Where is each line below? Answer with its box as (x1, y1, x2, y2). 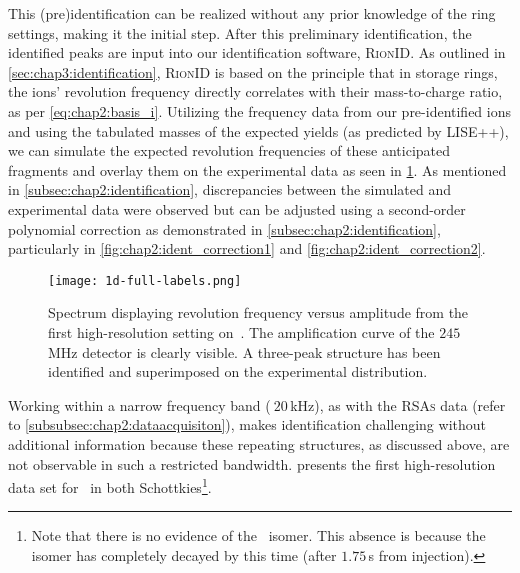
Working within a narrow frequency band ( (8, 394, 271, 415)
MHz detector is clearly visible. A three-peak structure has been (48, 341, 441, 362)
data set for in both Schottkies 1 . (8, 474, 212, 497)
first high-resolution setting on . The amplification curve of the (48, 321, 435, 342)
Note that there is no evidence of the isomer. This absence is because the (31, 525, 486, 546)
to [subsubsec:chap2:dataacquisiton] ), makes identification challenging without (8, 414, 486, 435)
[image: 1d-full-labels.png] (48, 273, 242, 288)
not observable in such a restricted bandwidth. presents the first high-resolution (8, 453, 496, 474)
